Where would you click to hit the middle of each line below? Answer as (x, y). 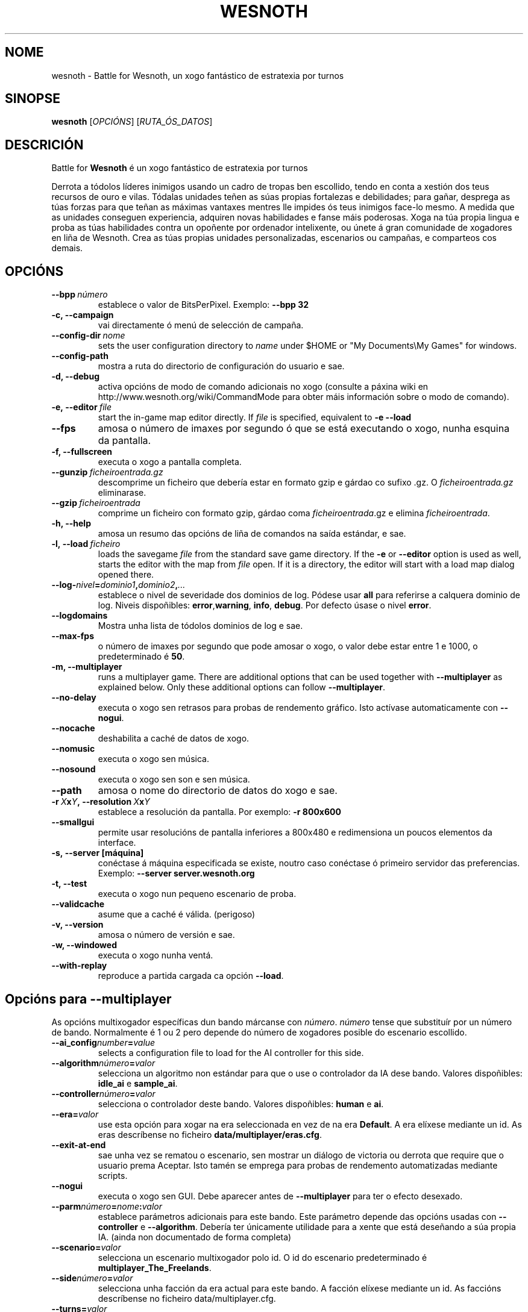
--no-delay (74, 698)
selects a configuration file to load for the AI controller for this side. (231, 1052)
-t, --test (69, 884)
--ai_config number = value (103, 1042)
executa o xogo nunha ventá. (156, 955)
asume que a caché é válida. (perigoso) (177, 914)
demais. (67, 248)
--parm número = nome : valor (107, 1206)
